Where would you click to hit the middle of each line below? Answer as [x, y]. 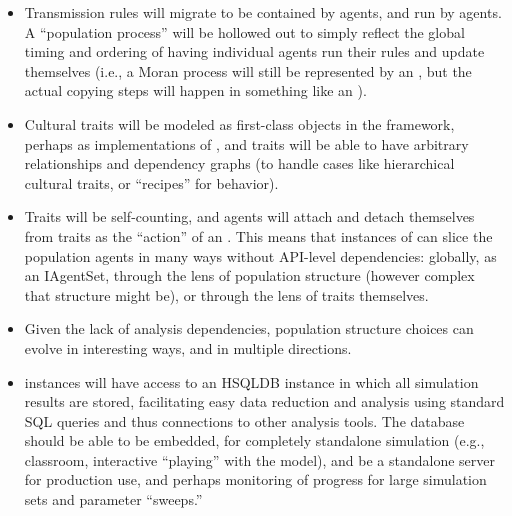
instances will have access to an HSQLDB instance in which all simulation [251, 381]
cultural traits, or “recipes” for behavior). [151, 182]
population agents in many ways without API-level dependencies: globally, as [260, 255]
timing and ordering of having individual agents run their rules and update [254, 51]
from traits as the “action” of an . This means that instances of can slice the [258, 235]
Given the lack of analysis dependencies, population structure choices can [249, 328]
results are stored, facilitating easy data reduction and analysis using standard [264, 401]
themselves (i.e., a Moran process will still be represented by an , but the [248, 70]
